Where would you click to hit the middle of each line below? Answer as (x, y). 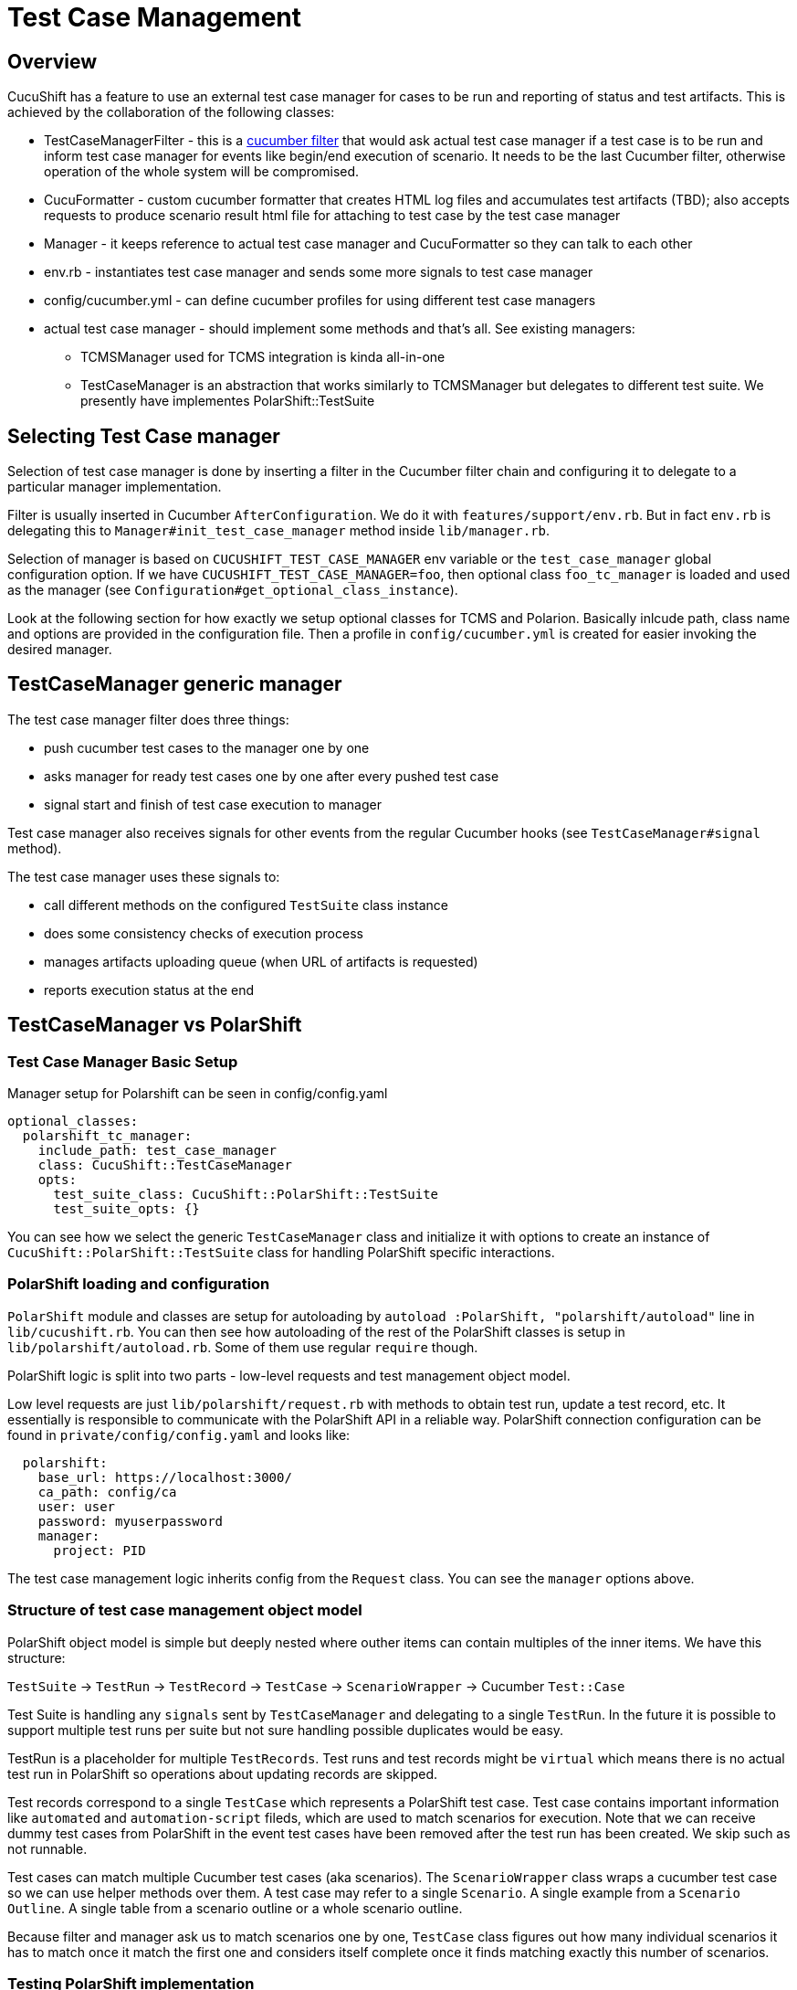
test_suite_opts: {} (126, 1209)
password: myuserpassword (131, 1521)
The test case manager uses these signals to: (144, 876)
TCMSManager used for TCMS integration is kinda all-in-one (263, 357)
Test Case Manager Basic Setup (123, 1061)
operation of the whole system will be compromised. (202, 172)
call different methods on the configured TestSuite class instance (246, 905)
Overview (52, 61)
